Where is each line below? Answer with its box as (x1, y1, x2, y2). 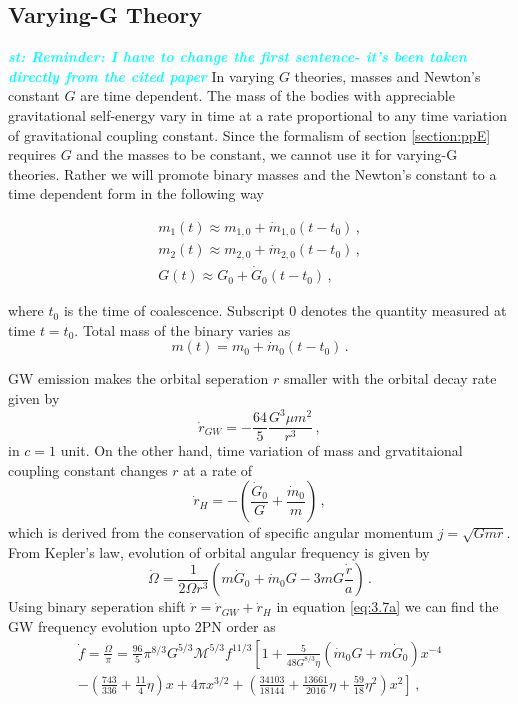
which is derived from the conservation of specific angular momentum (8, 522, 434, 543)
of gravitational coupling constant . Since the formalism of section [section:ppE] (8, 124, 491, 145)
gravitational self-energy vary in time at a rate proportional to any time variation (8, 104, 507, 125)
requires (8, 144, 56, 165)
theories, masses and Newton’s (294, 65, 481, 86)
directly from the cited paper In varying (8, 65, 275, 86)
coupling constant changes (8, 459, 168, 480)
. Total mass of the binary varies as (74, 319, 291, 340)
